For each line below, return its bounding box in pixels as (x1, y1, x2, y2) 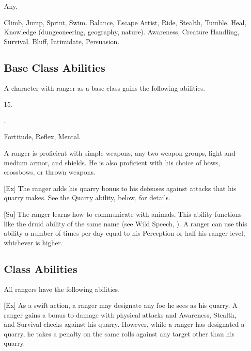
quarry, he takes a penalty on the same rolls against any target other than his (4, 328, 235, 338)
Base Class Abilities (4, 60, 106, 75)
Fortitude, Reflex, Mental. (4, 131, 81, 142)
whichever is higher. (4, 237, 63, 247)
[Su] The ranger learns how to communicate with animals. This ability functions (4, 208, 242, 219)
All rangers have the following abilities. (4, 284, 120, 294)
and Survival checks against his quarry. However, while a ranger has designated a (4, 319, 245, 329)
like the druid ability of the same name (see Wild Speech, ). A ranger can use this (4, 218, 247, 228)
